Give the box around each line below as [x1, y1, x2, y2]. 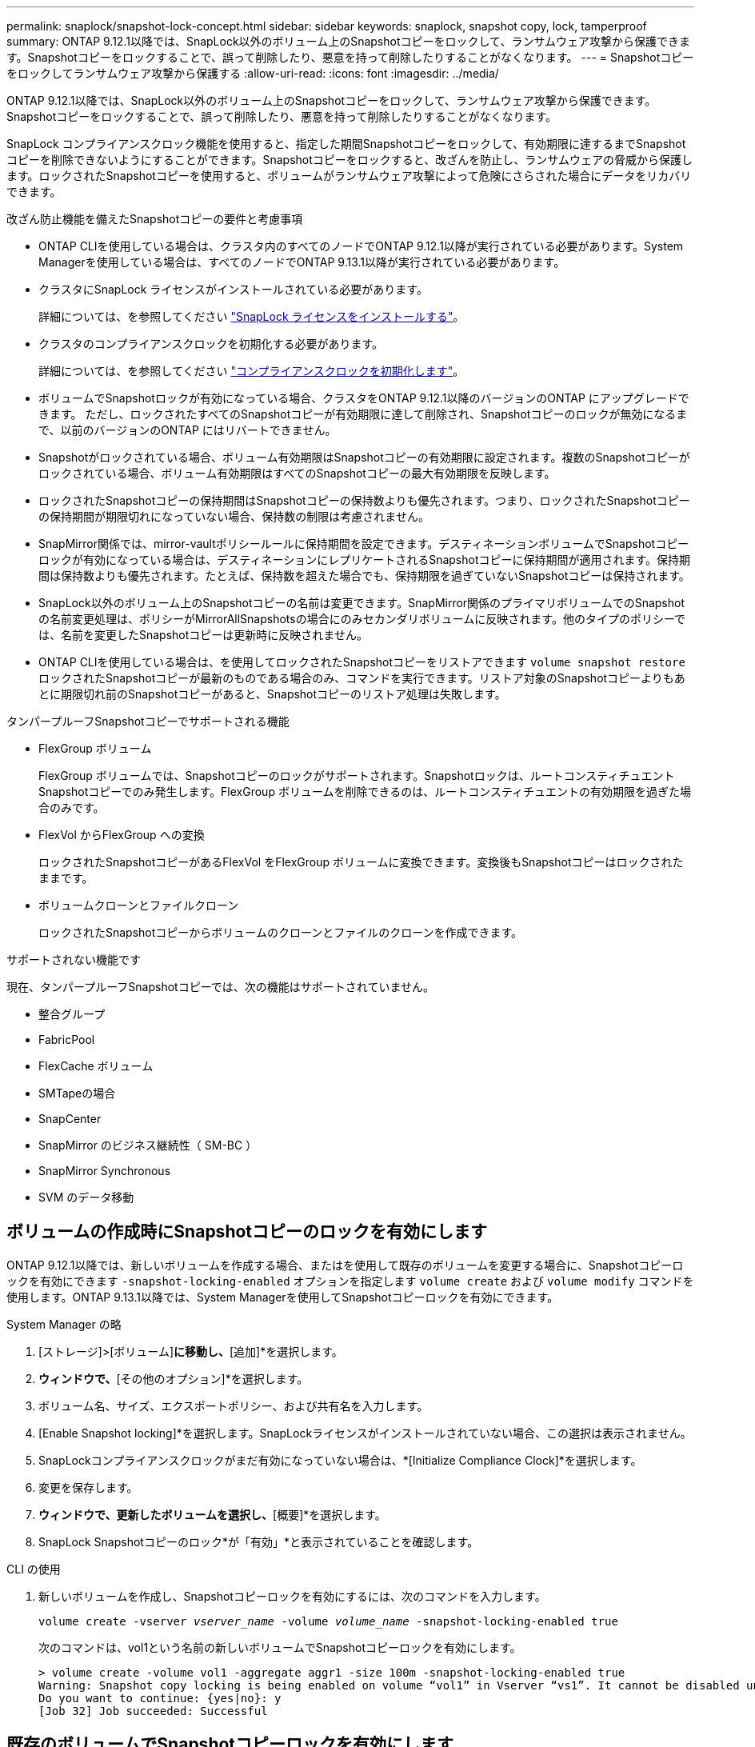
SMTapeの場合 [38, 1086, 116, 1100]
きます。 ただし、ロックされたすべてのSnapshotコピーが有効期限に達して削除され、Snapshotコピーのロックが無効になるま [38, 407, 688, 421]
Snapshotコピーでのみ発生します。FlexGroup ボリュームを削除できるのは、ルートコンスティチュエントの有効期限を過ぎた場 [38, 785, 692, 798]
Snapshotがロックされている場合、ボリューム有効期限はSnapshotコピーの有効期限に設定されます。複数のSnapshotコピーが [38, 450, 690, 464]
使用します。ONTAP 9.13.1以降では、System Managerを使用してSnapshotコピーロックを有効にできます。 [6, 1289, 559, 1304]
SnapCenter [38, 1112, 102, 1125]
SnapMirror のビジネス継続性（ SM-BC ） [38, 1138, 258, 1152]
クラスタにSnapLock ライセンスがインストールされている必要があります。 [38, 282, 428, 296]
